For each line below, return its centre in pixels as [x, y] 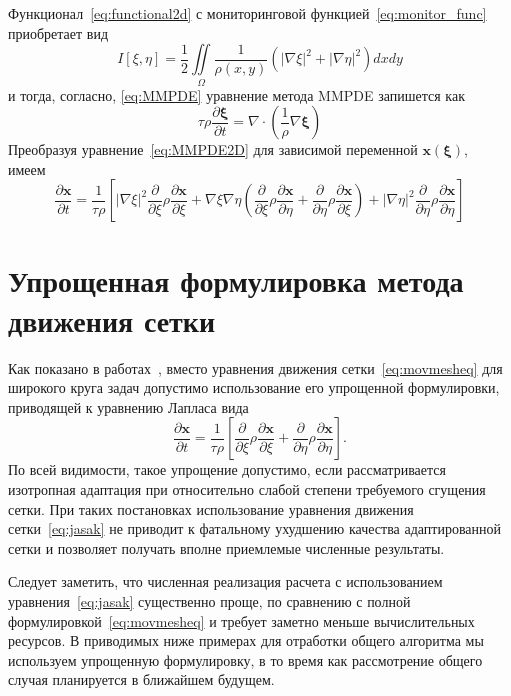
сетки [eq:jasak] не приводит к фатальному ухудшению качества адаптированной [255, 528]
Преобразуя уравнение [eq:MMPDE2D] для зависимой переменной [213, 149]
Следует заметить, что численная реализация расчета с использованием [225, 581]
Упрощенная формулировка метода [236, 280]
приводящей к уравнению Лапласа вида [128, 406]
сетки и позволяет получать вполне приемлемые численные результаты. [226, 547]
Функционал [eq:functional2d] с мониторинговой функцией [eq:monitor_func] [247, 13]
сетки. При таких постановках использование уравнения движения [211, 508]
